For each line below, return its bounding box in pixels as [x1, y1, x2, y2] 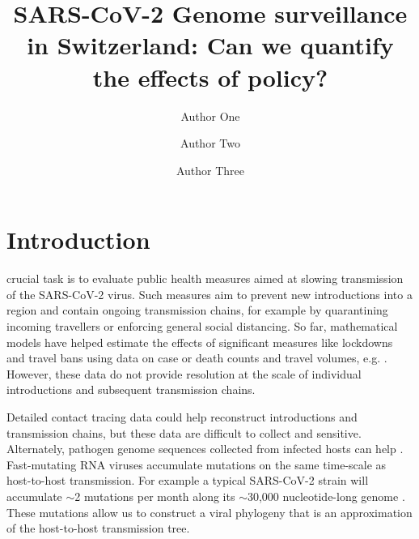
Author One [180, 107, 240, 124]
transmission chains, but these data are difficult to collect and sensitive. [6, 424, 362, 441]
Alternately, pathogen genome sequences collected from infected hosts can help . [6, 440, 404, 457]
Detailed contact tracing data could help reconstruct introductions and [6, 408, 358, 425]
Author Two [180, 135, 240, 152]
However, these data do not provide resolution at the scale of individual [6, 365, 362, 382]
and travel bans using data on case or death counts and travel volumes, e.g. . [6, 349, 387, 366]
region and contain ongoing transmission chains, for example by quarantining [6, 302, 388, 319]
